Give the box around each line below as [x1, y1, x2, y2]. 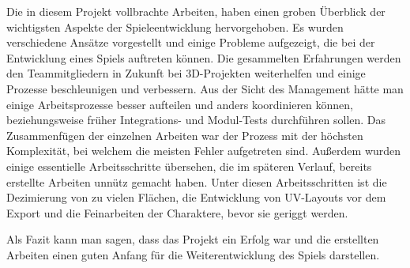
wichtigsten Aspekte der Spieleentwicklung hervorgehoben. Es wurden [6, 18, 344, 35]
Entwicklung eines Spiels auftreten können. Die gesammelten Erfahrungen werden [6, 49, 401, 66]
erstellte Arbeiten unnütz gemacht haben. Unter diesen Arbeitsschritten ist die [6, 173, 387, 190]
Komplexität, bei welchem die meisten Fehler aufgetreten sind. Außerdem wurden [6, 142, 401, 159]
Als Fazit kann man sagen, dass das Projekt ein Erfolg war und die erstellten [6, 231, 379, 247]
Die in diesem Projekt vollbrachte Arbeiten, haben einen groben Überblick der [6, 3, 386, 19]
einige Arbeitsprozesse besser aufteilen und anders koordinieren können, [6, 96, 353, 112]
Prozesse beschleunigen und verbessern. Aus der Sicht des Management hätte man [6, 80, 404, 96]
